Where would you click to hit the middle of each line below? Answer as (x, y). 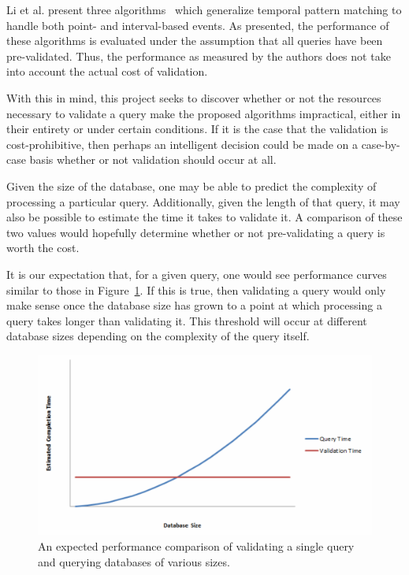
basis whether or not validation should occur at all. (153, 160)
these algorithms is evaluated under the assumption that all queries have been (195, 41)
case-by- (381, 144)
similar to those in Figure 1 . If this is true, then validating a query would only (196, 289)
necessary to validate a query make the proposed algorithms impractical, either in (204, 113)
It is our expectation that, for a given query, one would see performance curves (197, 274)
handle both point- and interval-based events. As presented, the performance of (198, 25)
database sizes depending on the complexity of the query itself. (158, 336)
